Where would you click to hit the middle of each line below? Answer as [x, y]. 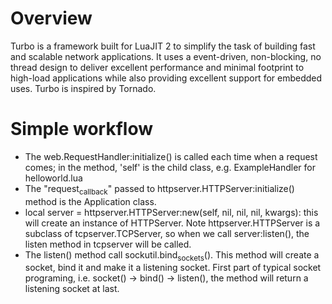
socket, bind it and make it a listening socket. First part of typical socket [173, 268]
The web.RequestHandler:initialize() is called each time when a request [171, 156]
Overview [51, 18]
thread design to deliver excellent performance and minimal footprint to [157, 67]
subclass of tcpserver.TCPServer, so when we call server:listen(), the [167, 233]
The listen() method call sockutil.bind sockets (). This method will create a [172, 255]
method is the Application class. [90, 201]
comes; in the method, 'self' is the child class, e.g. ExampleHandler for [170, 167]
